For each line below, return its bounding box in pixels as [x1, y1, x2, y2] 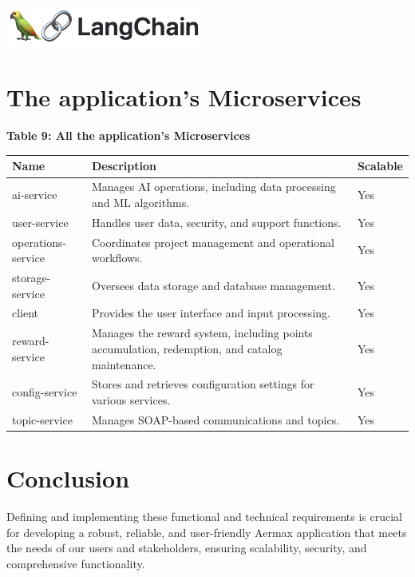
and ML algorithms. [92, 193, 190, 210]
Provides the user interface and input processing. [92, 304, 330, 321]
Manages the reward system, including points [92, 324, 313, 341]
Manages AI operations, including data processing [92, 178, 336, 195]
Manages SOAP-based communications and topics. [92, 411, 340, 428]
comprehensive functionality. [6, 555, 145, 571]
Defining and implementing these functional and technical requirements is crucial [6, 508, 403, 524]
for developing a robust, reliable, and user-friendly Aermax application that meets [6, 523, 407, 540]
